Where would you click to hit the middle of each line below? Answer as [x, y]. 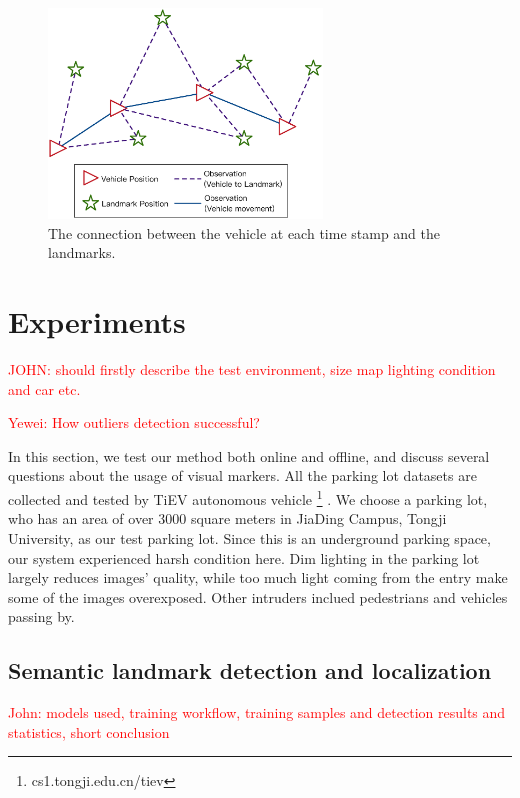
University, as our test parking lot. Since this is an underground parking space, [249, 537]
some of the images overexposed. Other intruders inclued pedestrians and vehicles [258, 596]
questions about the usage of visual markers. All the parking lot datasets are [242, 475]
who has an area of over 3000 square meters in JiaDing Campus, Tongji [227, 518]
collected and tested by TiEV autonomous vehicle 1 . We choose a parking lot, [248, 497]
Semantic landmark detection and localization [250, 670]
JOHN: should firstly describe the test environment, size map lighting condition [252, 369]
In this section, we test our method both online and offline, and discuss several [249, 455]
